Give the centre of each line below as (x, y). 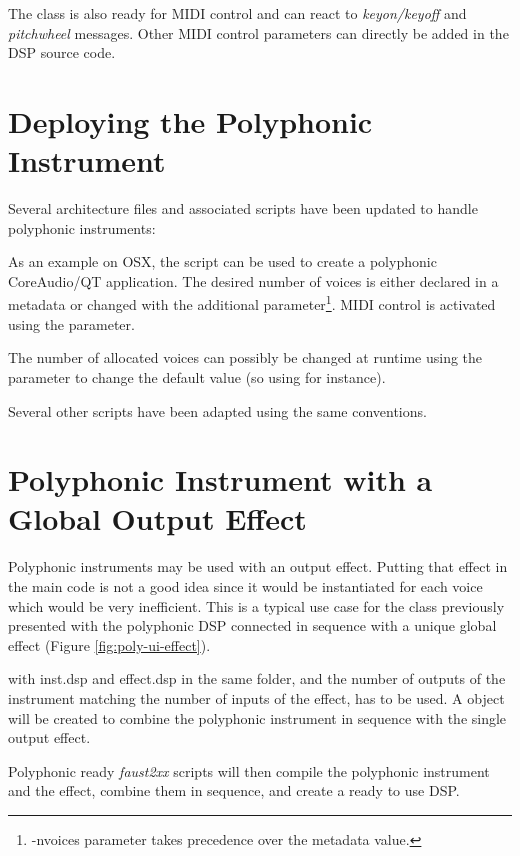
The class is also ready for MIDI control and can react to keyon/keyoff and (237, 13)
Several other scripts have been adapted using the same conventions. (217, 410)
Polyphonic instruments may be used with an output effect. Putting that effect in (258, 566)
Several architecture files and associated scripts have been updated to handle (243, 208)
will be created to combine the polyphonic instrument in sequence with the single (257, 717)
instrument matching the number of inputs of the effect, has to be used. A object (256, 697)
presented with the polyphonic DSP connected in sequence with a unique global (252, 625)
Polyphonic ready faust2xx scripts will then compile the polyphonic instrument (249, 770)
